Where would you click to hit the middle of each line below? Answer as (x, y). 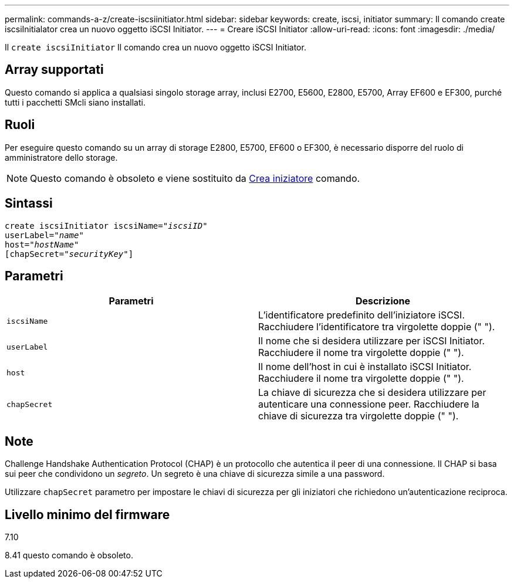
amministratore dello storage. (61, 157)
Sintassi (29, 204)
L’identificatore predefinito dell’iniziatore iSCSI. (361, 315)
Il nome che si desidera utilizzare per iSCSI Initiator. (372, 341)
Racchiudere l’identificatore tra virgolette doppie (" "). (377, 327)
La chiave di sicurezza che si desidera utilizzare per (372, 393)
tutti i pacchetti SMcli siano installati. (75, 102)
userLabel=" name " (44, 235)
